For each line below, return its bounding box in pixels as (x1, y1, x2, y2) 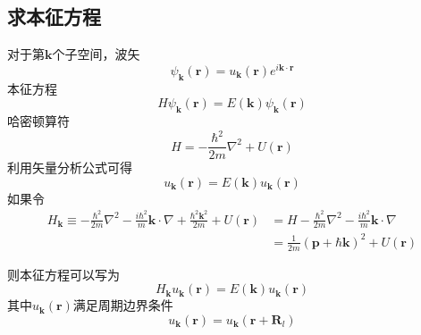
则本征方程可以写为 (7, 264, 120, 283)
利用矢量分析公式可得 (7, 158, 132, 177)
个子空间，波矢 (52, 45, 140, 63)
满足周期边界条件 (72, 296, 173, 314)
